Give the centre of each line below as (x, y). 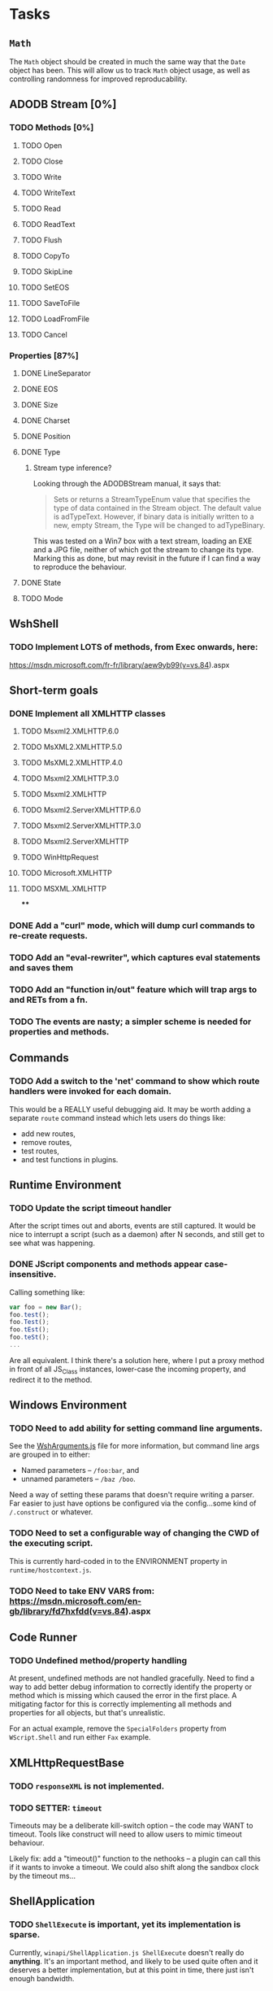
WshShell (34, 624)
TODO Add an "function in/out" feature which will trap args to (133, 990)
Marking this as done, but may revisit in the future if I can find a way (147, 558)
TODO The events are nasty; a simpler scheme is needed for (130, 1022)
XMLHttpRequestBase (67, 1763)
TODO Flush (41, 240)
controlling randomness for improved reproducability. (98, 79)
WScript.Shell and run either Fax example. (80, 1737)
